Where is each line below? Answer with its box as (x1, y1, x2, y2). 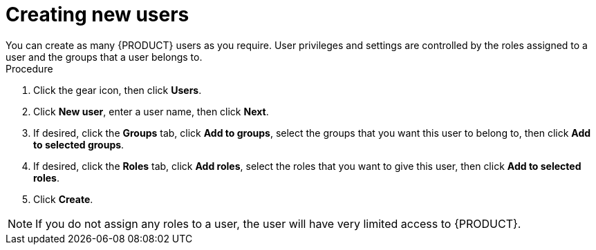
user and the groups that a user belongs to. (6, 50, 203, 63)
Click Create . (33, 193, 93, 205)
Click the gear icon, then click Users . (33, 84, 202, 96)
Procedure (6, 62, 53, 75)
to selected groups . (33, 138, 124, 151)
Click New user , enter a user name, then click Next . (33, 105, 269, 117)
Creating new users (6, 3, 189, 26)
